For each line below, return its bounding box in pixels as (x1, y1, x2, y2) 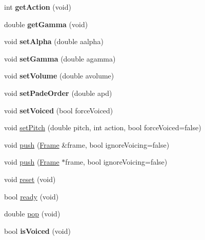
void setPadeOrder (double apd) (4, 87, 112, 98)
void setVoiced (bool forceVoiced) (4, 105, 113, 115)
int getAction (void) (4, 2, 71, 12)
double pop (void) (4, 208, 60, 219)
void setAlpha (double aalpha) (4, 36, 104, 47)
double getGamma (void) (4, 18, 88, 29)
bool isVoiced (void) (4, 225, 71, 236)
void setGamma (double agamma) (4, 53, 116, 64)
